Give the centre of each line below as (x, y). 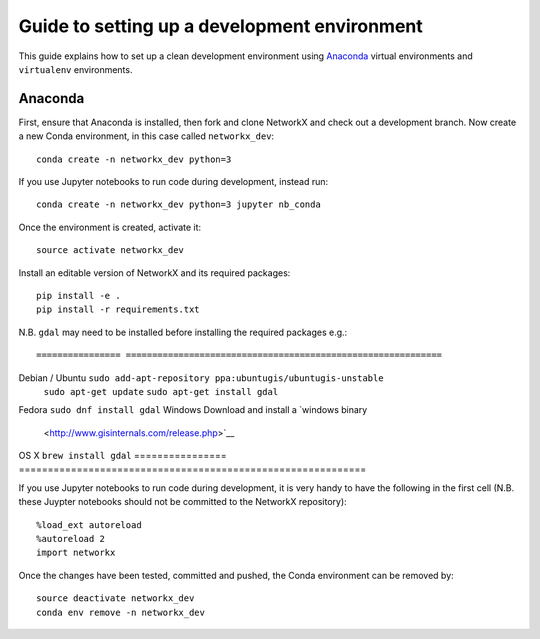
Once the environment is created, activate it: (110, 227)
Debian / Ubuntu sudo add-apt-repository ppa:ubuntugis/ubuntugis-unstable (201, 377)
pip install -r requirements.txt (118, 309)
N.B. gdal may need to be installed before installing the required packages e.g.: (183, 332)
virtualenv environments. (75, 69)
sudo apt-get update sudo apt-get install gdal (161, 391)
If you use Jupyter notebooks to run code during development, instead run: (173, 182)
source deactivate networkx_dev (115, 598)
